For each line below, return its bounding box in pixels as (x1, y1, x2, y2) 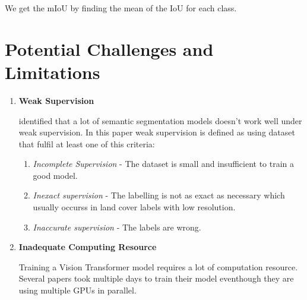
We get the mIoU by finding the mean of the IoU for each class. (5, 2, 237, 14)
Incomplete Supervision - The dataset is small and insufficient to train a (33, 157, 295, 170)
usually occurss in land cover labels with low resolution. (33, 201, 236, 213)
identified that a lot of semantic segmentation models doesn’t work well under (18, 114, 302, 127)
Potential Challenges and (5, 36, 214, 61)
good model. (33, 169, 78, 181)
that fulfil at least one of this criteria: (18, 137, 155, 150)
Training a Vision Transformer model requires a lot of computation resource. (18, 260, 298, 273)
